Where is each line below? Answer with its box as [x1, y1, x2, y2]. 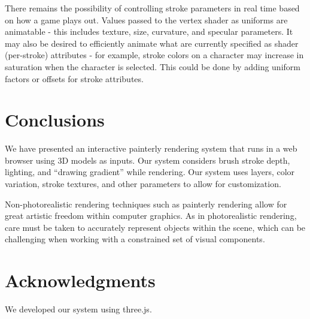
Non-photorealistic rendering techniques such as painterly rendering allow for [5, 197, 287, 210]
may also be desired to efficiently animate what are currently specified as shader [5, 37, 299, 49]
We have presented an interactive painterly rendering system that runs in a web [5, 142, 297, 155]
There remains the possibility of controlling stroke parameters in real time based [5, 2, 300, 14]
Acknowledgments [5, 268, 156, 293]
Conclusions [5, 107, 105, 132]
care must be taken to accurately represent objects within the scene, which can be [5, 221, 306, 233]
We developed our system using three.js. [5, 303, 152, 315]
